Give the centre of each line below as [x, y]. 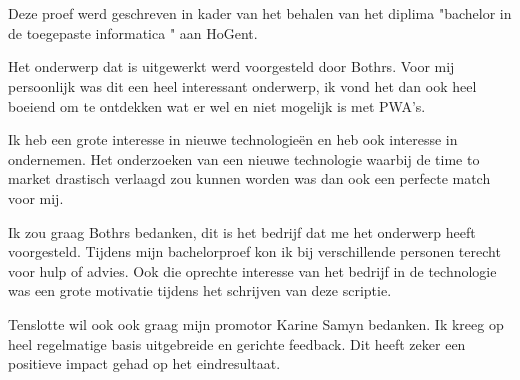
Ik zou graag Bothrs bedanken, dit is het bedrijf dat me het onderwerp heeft [242, 231]
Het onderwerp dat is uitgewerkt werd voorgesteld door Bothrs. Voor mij [231, 66]
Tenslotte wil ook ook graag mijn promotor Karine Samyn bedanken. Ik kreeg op [256, 323]
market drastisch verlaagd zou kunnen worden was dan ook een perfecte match [249, 178]
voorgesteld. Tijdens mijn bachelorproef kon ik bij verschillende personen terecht [254, 251]
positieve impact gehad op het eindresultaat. [144, 363]
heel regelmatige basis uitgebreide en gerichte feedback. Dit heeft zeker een [237, 343]
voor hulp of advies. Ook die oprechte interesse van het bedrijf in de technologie [252, 270]
